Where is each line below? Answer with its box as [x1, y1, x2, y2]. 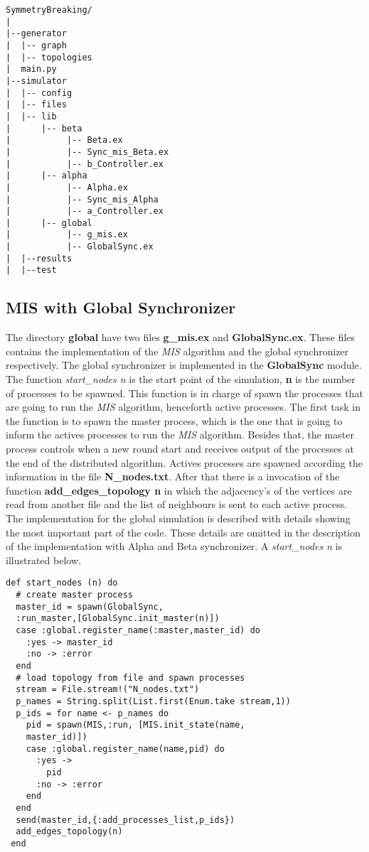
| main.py [6, 64, 57, 75]
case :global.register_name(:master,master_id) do [16, 625, 260, 636]
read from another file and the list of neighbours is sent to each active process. [6, 497, 348, 512]
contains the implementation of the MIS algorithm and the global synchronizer [6, 343, 349, 358]
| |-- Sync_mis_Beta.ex [6, 146, 169, 157]
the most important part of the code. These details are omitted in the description [6, 524, 361, 539]
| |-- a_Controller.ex [6, 206, 164, 217]
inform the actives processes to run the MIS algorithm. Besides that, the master [6, 427, 354, 442]
